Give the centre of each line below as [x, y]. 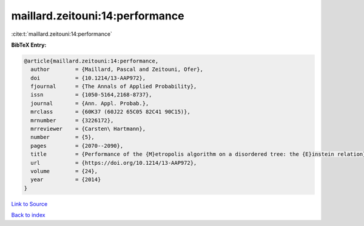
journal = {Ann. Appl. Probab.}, [90, 103]
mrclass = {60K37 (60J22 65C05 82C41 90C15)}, [110, 112]
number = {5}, [63, 137]
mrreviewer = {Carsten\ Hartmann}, [88, 129]
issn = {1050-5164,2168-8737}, [91, 95]
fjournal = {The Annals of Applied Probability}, [114, 87]
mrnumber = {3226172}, [72, 120]
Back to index [28, 215]
